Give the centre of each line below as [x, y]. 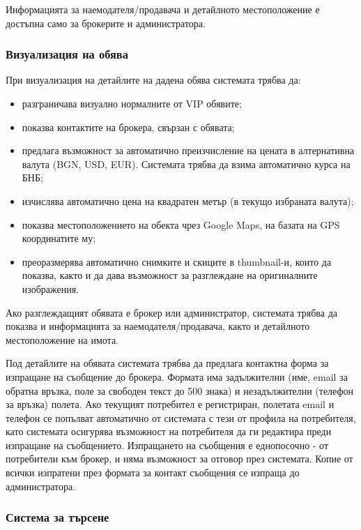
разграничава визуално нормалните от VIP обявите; [132, 103]
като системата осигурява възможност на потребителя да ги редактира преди [169, 431]
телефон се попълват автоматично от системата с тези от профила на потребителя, [181, 417]
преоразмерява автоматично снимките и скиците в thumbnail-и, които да [177, 261]
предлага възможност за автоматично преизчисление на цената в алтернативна [188, 150]
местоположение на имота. [62, 339]
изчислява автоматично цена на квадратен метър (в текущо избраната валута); [188, 200]
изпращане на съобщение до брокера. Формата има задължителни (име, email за [177, 376]
